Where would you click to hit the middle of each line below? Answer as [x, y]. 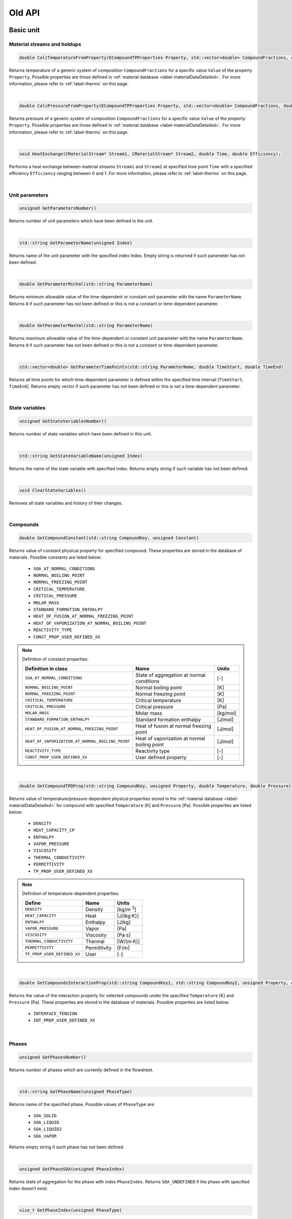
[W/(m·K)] [128, 941]
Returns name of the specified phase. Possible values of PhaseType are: [82, 1104]
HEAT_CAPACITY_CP [54, 830]
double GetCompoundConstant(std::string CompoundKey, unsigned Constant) [109, 538]
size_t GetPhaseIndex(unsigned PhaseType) [71, 1210]
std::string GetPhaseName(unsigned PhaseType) [76, 1092]
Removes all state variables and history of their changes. [66, 503]
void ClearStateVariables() [53, 490]
